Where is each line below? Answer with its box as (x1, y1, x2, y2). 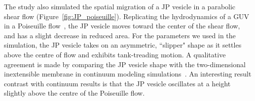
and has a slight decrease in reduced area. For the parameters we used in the (4, 30, 236, 40)
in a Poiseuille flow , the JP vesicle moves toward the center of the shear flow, (4, 21, 240, 31)
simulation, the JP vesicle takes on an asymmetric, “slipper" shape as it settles (4, 40, 242, 50)
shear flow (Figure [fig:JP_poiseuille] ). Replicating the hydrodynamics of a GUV (4, 11, 250, 21)
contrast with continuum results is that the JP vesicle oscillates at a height (4, 78, 231, 88)
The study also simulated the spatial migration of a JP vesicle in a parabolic (4, 1, 236, 11)
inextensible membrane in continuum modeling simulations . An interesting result (4, 69, 252, 79)
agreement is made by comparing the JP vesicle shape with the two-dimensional (4, 59, 246, 69)
